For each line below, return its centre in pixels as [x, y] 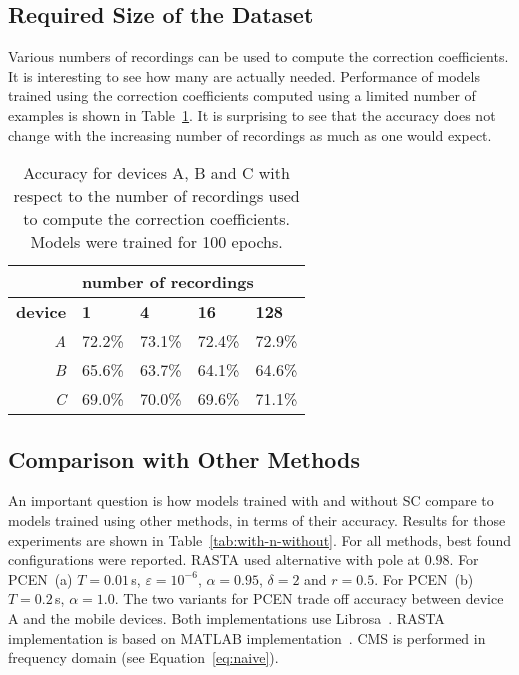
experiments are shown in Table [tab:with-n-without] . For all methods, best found [260, 539]
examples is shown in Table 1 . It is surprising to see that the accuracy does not [252, 114]
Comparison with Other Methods [184, 458]
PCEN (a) [40, 578]
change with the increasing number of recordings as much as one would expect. [250, 134]
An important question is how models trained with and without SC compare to [251, 500]
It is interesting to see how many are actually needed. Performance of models [244, 75]
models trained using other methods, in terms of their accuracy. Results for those [257, 519]
